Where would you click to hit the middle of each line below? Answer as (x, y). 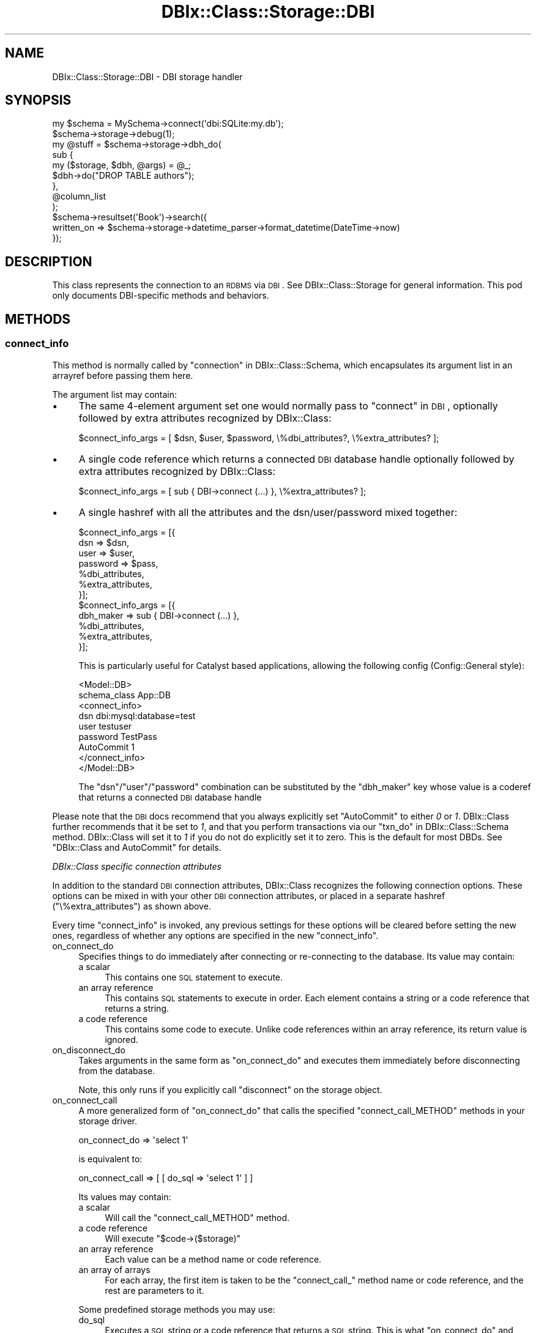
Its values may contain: (125, 1197)
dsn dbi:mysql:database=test (137, 715)
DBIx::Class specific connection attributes (137, 866)
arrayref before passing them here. (123, 375)
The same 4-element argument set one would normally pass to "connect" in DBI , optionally (288, 405)
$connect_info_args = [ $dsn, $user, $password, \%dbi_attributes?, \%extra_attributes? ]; (259, 438)
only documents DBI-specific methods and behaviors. (161, 296)
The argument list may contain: (115, 394)
